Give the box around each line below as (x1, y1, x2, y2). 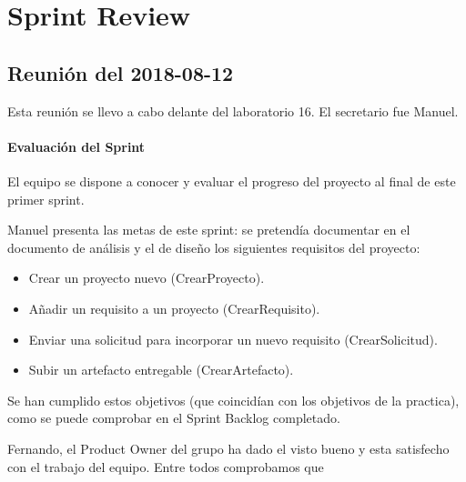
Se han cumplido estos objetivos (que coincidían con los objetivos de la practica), (7, 390, 460, 409)
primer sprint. (7, 189, 85, 208)
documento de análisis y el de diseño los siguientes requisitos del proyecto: (7, 237, 420, 256)
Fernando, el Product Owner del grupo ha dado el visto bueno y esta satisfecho (7, 438, 450, 457)
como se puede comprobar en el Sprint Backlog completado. (7, 408, 340, 427)
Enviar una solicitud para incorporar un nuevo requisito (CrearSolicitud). (28, 329, 438, 348)
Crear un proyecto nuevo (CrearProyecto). (28, 268, 265, 287)
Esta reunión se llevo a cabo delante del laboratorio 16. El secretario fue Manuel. (7, 101, 459, 120)
